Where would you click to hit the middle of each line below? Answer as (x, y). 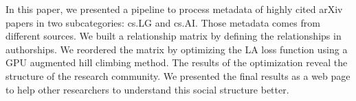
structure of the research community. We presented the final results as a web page (178, 75)
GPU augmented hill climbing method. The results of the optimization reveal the (177, 62)
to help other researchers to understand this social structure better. (147, 89)
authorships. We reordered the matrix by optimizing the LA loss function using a (177, 49)
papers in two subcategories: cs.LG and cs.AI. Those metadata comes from (163, 22)
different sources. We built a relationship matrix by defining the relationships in (174, 36)
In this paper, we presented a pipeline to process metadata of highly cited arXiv (174, 9)
